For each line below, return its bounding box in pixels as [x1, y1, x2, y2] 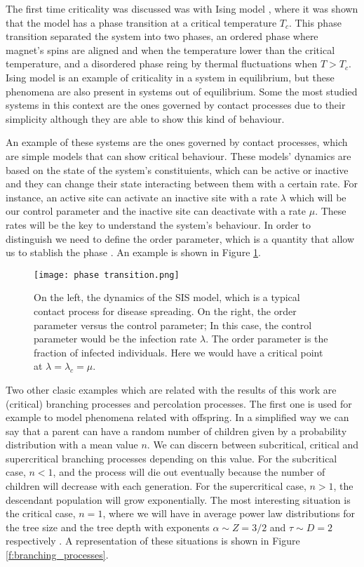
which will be [289, 189, 346, 204]
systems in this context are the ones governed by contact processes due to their [6, 98, 346, 112]
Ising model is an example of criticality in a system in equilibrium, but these [6, 69, 335, 84]
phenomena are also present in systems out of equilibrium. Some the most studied [6, 84, 358, 98]
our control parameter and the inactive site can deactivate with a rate [6, 204, 306, 218]
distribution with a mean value [6, 437, 138, 452]
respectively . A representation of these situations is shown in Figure [6, 533, 300, 548]
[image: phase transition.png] [34, 269, 180, 280]
